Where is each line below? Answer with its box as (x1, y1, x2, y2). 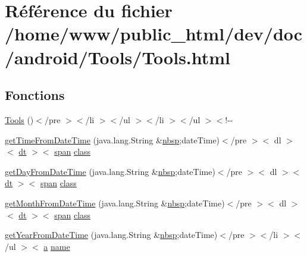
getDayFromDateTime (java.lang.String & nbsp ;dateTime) (5, 165, 215, 177)
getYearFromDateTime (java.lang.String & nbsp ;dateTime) (5, 228, 218, 241)
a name (43, 240, 70, 252)
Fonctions (5, 86, 65, 104)
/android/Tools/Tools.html (5, 45, 231, 69)
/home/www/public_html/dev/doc (5, 21, 303, 46)
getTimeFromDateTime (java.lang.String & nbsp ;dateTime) (5, 133, 220, 146)
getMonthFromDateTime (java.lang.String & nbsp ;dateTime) (5, 196, 225, 209)
